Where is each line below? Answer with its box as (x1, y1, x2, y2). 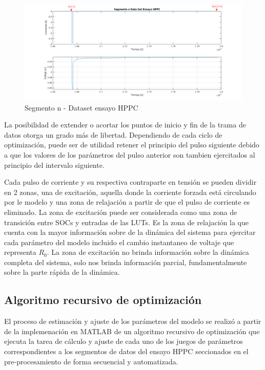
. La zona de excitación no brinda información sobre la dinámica (47, 247, 249, 257)
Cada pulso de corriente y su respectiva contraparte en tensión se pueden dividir (4, 177, 257, 187)
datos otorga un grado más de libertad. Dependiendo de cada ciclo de (4, 129, 222, 140)
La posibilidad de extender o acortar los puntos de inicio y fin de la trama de (4, 119, 246, 130)
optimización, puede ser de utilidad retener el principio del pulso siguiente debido (4, 139, 259, 150)
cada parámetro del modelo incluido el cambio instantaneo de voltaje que (4, 236, 234, 247)
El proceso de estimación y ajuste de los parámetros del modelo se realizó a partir (4, 316, 261, 327)
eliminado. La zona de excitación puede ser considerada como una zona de (4, 206, 237, 217)
